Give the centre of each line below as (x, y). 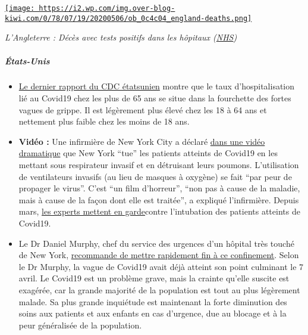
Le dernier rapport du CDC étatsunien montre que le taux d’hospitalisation (157, 86)
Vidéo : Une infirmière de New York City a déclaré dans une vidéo (142, 141)
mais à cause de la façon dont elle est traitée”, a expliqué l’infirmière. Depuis (159, 199)
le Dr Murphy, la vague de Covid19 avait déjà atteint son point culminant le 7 (161, 266)
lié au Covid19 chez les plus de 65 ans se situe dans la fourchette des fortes (155, 98)
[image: (20, 8)
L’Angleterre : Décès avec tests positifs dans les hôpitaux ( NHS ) (121, 37)
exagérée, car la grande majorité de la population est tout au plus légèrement (159, 289)
